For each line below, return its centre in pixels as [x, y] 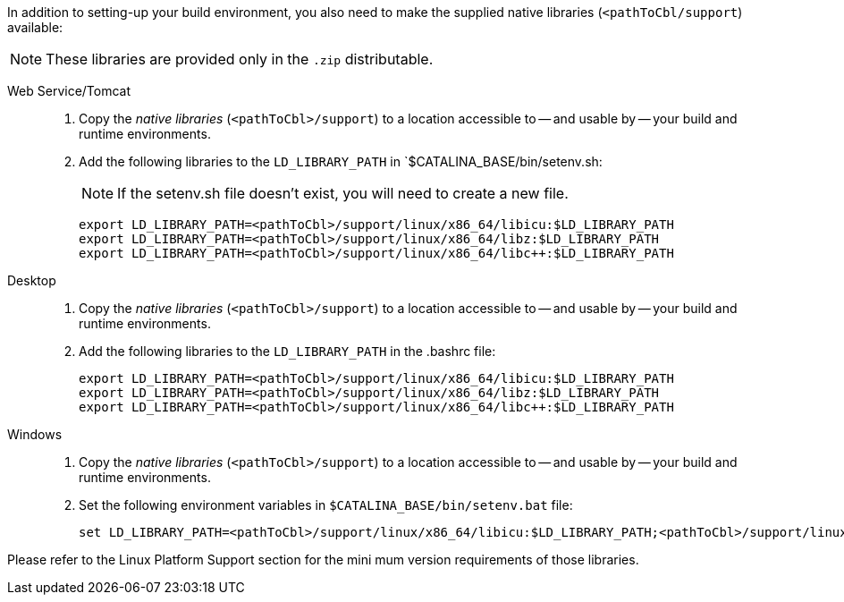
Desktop [32, 280]
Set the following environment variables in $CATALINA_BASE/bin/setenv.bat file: [326, 505]
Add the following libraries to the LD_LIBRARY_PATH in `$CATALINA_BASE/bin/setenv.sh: [341, 161]
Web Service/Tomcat [69, 91]
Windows [35, 434]
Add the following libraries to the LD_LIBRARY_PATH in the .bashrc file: [287, 351]
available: [35, 27]
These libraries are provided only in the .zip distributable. [240, 59]
